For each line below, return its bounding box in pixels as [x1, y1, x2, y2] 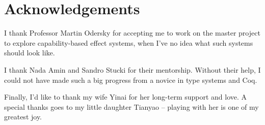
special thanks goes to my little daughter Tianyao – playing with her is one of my [4, 101, 259, 112]
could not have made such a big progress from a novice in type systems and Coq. [4, 74, 257, 85]
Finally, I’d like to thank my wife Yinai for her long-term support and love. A [4, 91, 247, 102]
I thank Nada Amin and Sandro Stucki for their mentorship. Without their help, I [4, 64, 261, 75]
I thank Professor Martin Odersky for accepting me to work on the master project [4, 27, 260, 38]
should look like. [4, 47, 55, 58]
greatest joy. [4, 111, 42, 122]
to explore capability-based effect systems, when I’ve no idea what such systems [4, 37, 253, 48]
